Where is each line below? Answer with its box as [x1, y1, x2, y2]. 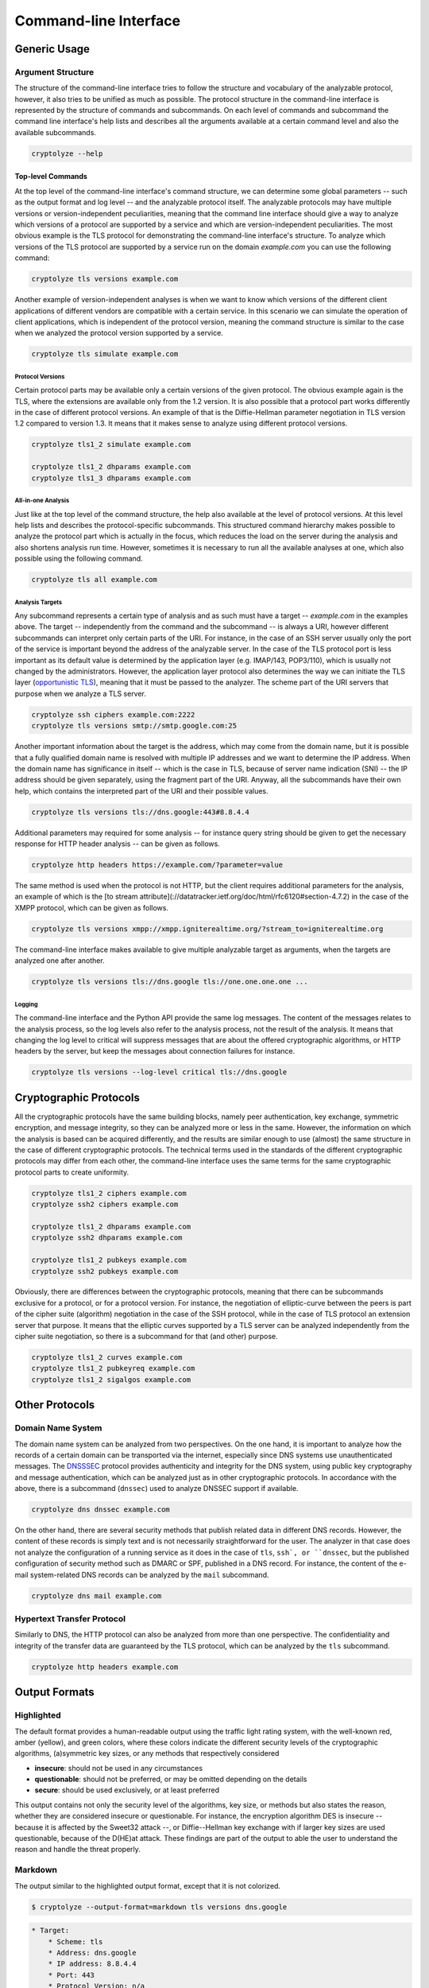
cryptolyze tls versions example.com [31, 274, 179, 284]
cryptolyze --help [31, 149, 103, 158]
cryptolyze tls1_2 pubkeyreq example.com [31, 1364, 195, 1373]
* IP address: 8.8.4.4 [48, 1959, 137, 1968]
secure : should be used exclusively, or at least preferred [34, 1785, 220, 1795]
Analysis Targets [14, 598, 63, 606]
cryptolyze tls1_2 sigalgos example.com [31, 1375, 191, 1384]
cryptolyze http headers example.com [31, 1662, 179, 1672]
